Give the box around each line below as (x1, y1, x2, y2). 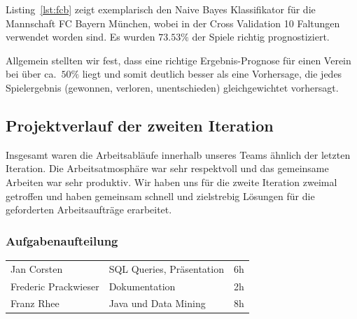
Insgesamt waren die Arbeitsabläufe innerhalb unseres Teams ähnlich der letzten (6, 147, 351, 162)
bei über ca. (6, 66, 57, 81)
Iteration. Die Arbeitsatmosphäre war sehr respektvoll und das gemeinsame (6, 161, 329, 176)
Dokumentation (108, 278, 176, 293)
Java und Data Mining (108, 296, 206, 311)
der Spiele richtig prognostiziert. (192, 29, 330, 44)
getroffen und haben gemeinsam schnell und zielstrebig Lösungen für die (6, 188, 315, 203)
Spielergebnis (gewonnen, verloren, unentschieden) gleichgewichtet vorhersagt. (6, 80, 339, 94)
